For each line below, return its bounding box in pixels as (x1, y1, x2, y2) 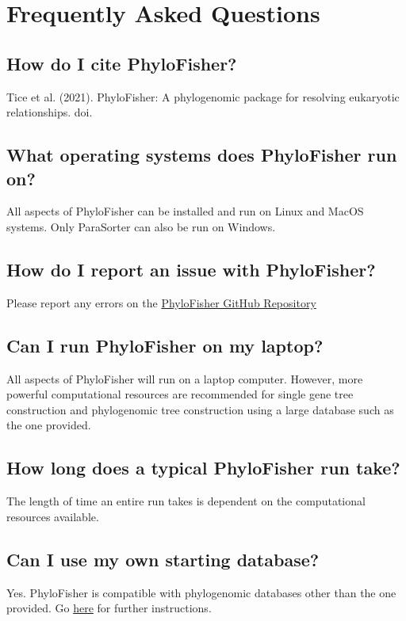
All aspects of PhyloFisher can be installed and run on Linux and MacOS (6, 203, 364, 219)
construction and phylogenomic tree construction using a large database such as (6, 401, 394, 417)
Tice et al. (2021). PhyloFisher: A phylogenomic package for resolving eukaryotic (6, 88, 400, 105)
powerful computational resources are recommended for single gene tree (6, 386, 354, 402)
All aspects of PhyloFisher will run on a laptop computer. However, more (6, 370, 363, 387)
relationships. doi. (6, 104, 93, 120)
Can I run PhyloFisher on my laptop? (6, 333, 324, 357)
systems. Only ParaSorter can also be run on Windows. (6, 218, 276, 234)
